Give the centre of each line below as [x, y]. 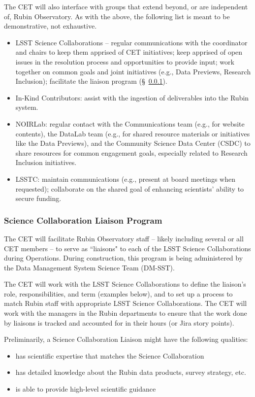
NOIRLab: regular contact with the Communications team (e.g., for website [130, 123]
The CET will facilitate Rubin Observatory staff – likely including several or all [124, 238]
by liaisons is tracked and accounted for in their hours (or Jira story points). [119, 322]
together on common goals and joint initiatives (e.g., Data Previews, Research [133, 71]
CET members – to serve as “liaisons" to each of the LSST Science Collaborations [127, 248]
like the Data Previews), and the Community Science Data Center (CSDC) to [133, 143]
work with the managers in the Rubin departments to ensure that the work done [126, 313]
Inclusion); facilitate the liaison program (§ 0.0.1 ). [91, 81]
